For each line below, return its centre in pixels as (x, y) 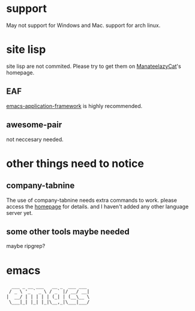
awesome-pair (34, 125)
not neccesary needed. (35, 139)
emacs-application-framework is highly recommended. (74, 106)
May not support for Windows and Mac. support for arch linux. (83, 25)
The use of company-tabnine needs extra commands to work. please (91, 200)
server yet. (19, 213)
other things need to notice (75, 163)
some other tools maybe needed (68, 231)
